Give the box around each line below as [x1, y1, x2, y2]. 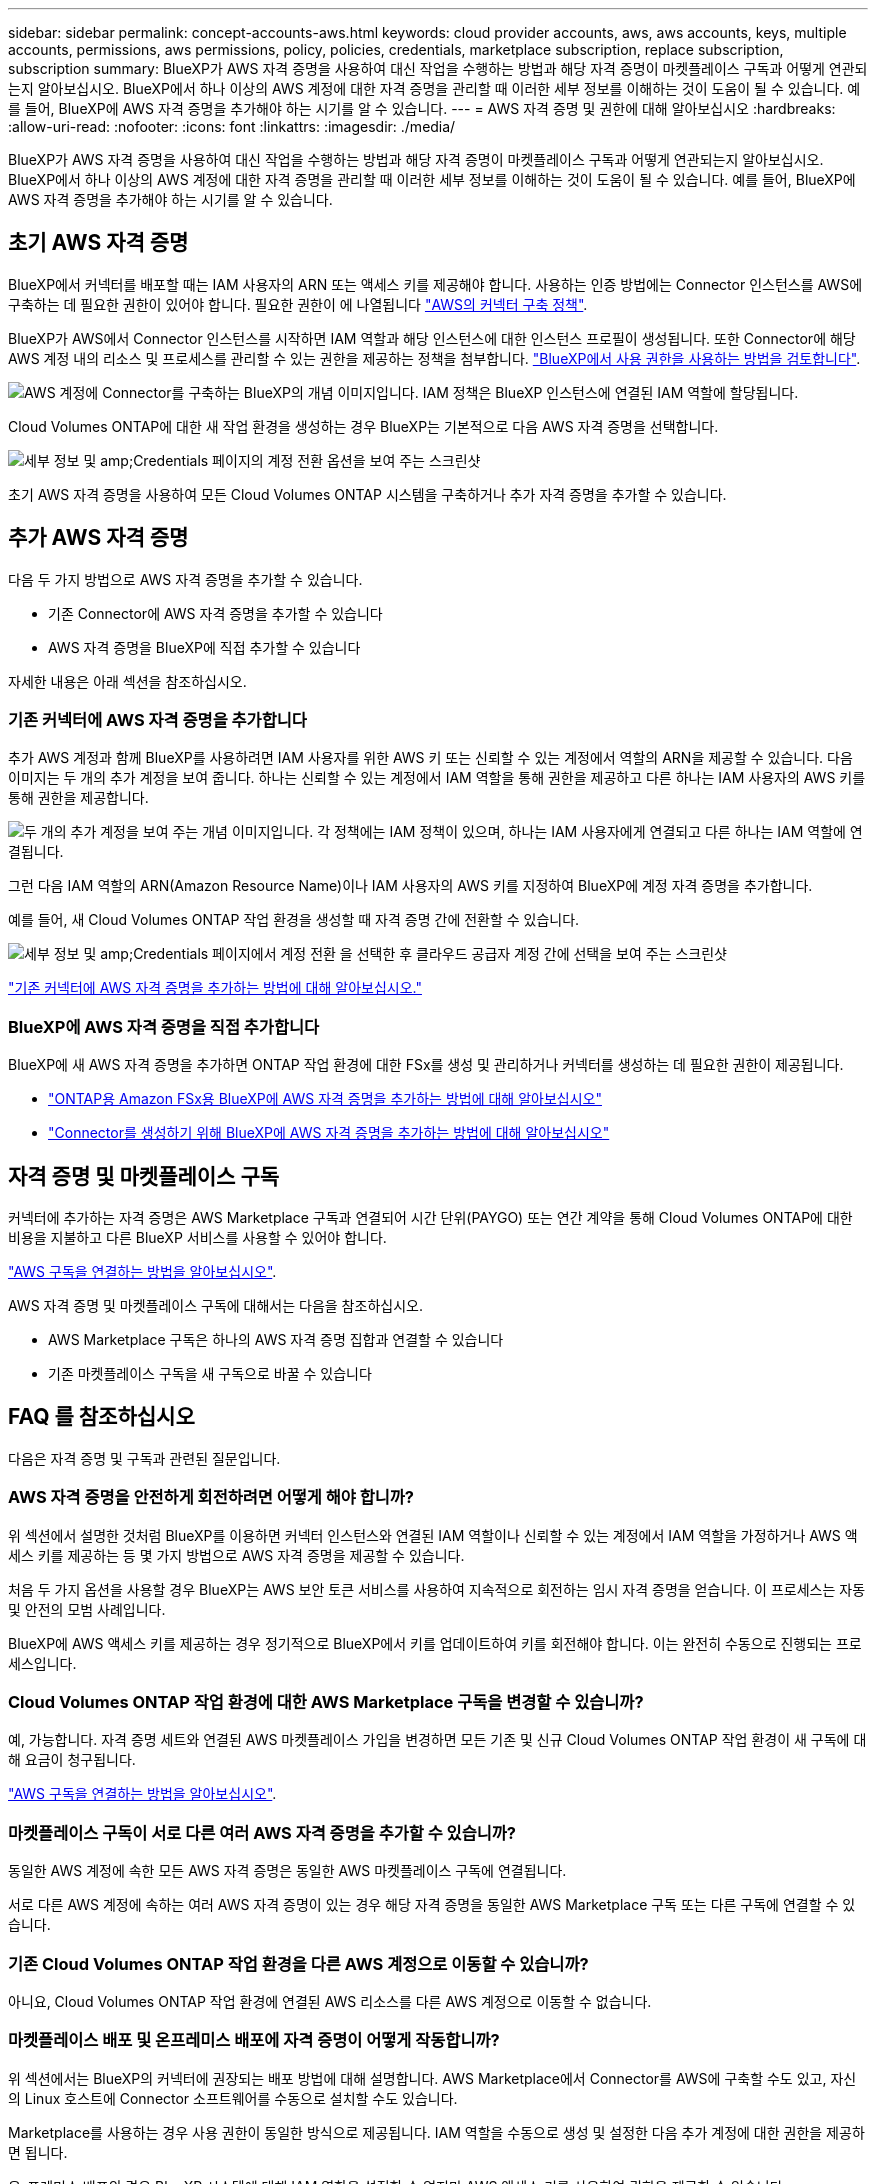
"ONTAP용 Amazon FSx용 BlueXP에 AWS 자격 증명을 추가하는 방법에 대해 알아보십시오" [48, 1090, 602, 1108]
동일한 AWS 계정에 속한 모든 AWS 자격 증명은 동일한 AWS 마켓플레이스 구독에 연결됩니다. [8, 1862, 567, 1880]
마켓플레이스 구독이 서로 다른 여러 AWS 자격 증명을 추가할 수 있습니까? [8, 1822, 516, 1843]
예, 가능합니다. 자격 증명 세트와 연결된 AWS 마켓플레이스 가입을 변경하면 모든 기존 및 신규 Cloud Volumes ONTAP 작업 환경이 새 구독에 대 [8, 1731, 867, 1749]
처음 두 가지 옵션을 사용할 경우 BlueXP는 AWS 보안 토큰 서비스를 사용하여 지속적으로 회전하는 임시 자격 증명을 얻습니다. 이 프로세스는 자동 [8, 1580, 866, 1598]
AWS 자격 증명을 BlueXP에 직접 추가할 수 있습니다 [48, 638, 361, 656]
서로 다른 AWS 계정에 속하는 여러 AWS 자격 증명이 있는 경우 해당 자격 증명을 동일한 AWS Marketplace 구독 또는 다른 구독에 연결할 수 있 [8, 1896, 856, 1914]
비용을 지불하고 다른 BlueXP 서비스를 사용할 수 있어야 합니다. [8, 1229, 387, 1247]
